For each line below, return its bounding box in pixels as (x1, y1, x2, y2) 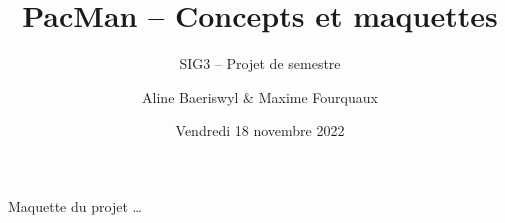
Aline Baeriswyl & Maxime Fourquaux (142, 86, 378, 107)
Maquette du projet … (8, 195, 142, 216)
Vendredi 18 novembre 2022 (175, 120, 345, 141)
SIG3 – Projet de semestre (179, 53, 341, 74)
